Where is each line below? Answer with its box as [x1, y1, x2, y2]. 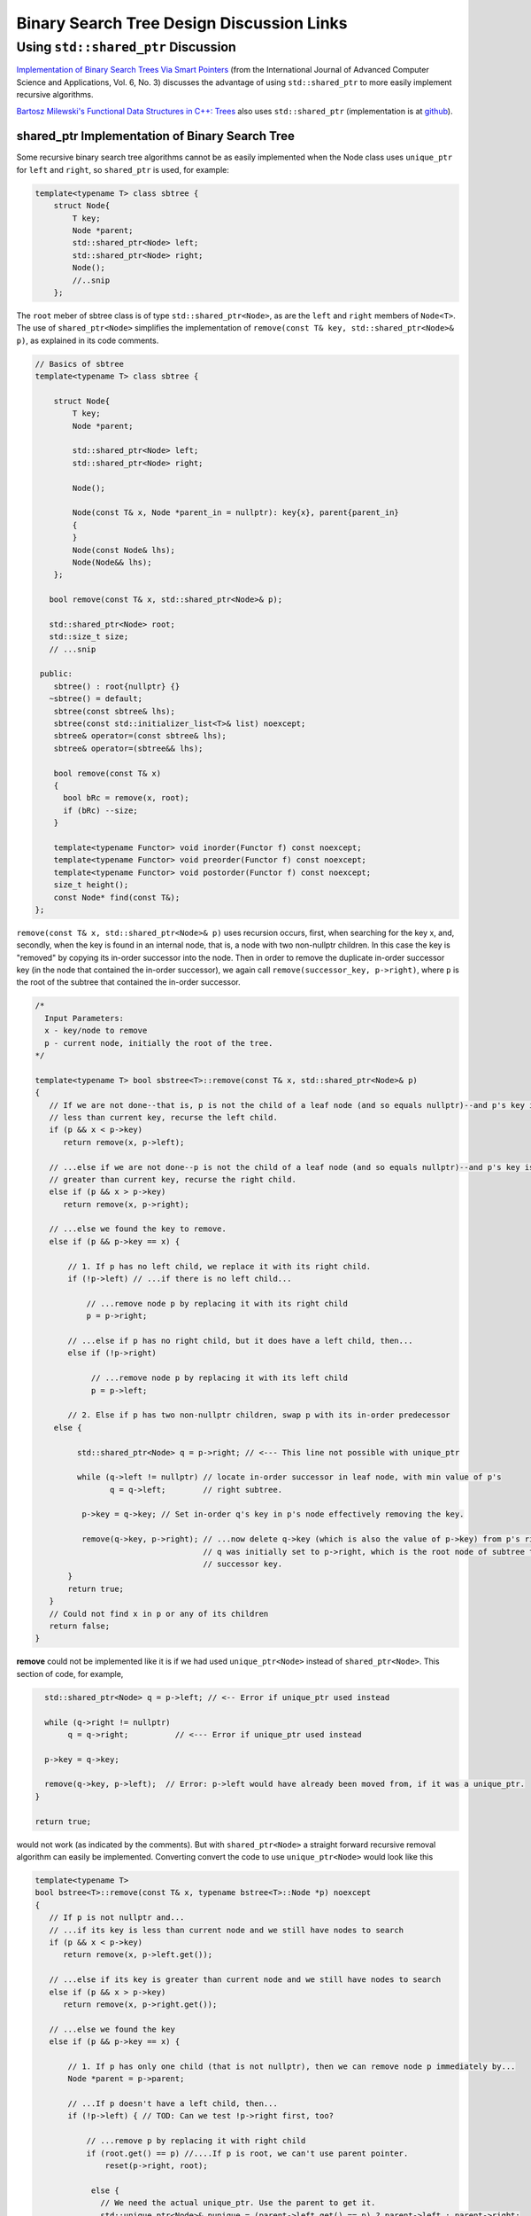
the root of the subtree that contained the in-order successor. [16, 977, 241, 987]
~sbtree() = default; [49, 694, 143, 704]
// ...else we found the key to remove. [49, 1224, 227, 1234]
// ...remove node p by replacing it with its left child [90, 1373, 349, 1383]
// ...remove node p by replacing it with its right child [86, 1299, 349, 1308]
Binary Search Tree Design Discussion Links [16, 13, 349, 33]
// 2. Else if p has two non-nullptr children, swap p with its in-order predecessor [67, 1410, 450, 1420]
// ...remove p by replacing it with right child [86, 2136, 306, 2146]
